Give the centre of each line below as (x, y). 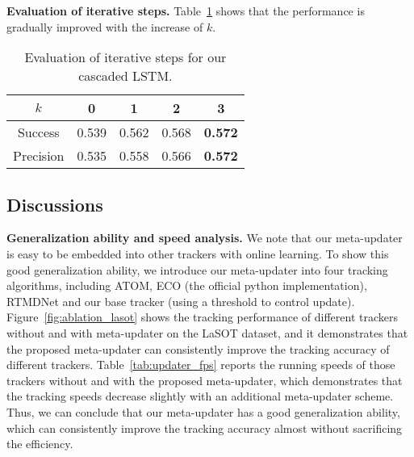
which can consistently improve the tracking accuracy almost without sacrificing (205, 428)
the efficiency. (40, 444)
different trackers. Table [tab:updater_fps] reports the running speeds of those (201, 365)
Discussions (55, 204)
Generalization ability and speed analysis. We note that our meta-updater (205, 238)
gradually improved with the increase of (105, 26)
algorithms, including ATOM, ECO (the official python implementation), (187, 285)
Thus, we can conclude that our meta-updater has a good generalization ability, (203, 411)
